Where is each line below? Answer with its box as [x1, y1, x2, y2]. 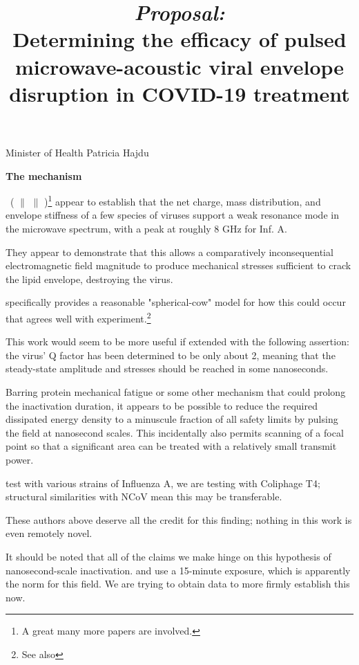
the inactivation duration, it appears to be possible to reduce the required [6, 398, 318, 412]
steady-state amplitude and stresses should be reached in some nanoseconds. [6, 361, 329, 376]
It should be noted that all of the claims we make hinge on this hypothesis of [6, 549, 331, 563]
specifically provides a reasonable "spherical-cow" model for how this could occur [6, 295, 346, 309]
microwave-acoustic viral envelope [14, 52, 345, 80]
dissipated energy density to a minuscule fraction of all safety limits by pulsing [6, 412, 338, 426]
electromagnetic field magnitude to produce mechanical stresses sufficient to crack [6, 258, 351, 273]
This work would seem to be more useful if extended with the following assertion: [6, 334, 349, 349]
